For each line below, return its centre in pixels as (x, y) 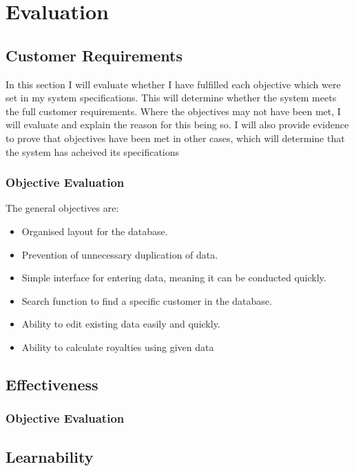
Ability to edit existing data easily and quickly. (121, 324)
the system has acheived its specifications (93, 151)
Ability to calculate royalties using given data (118, 347)
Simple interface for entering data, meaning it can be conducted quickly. (174, 278)
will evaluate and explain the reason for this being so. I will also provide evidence (177, 124)
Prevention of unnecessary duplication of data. (120, 254)
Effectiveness (52, 384)
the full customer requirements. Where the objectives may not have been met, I (173, 111)
